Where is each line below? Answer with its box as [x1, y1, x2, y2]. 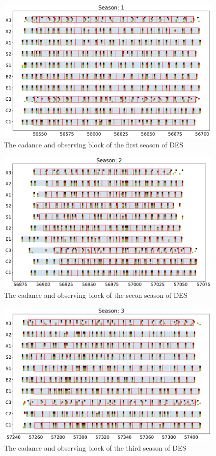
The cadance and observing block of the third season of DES [4, 443, 187, 453]
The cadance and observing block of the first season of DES [4, 140, 184, 150]
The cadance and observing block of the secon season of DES [4, 290, 188, 300]
